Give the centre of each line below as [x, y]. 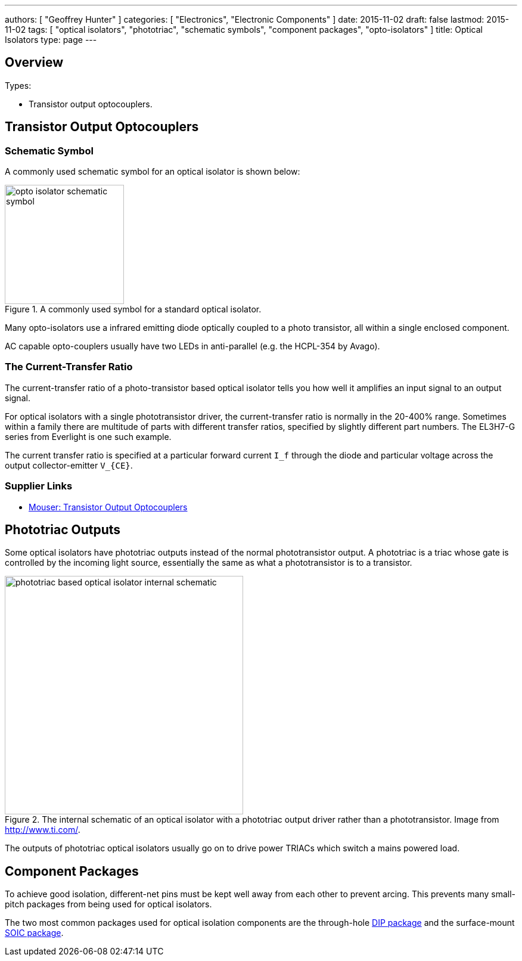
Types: [18, 85]
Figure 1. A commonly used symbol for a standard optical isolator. [133, 309]
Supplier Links [39, 486]
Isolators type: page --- [51, 40]
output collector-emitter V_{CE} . [69, 465]
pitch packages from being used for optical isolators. [108, 904]
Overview [34, 63]
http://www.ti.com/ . [43, 830]
